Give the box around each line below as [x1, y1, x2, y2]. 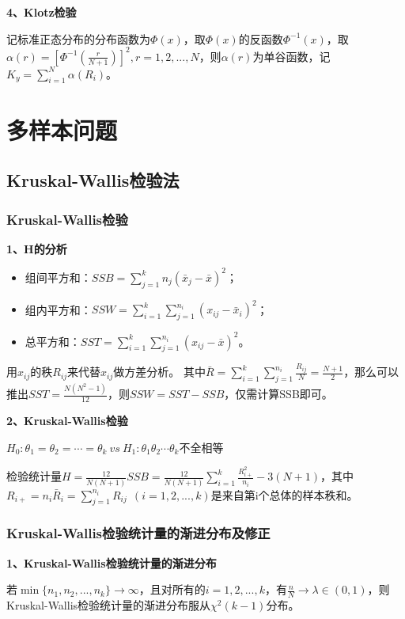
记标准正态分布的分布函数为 [6, 30, 150, 47]
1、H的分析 [6, 240, 67, 256]
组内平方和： [25, 301, 92, 317]
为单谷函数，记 [252, 47, 331, 64]
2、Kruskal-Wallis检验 [6, 412, 128, 429]
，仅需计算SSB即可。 [224, 385, 333, 402]
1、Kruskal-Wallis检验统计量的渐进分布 [6, 554, 217, 571]
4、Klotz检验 [6, 4, 77, 20]
